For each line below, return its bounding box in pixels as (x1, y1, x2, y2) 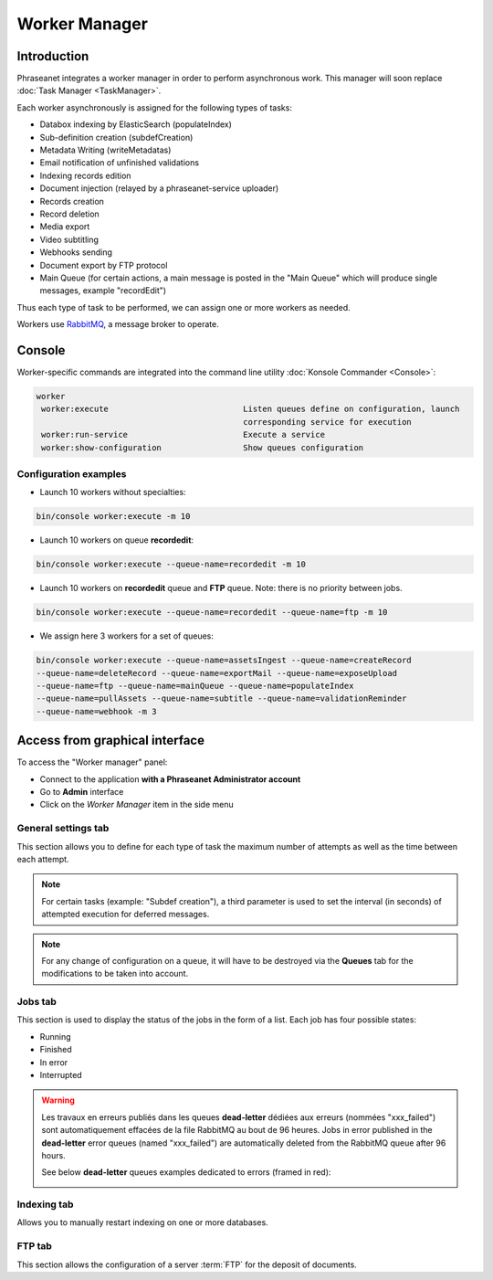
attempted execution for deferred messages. (41, 909, 210, 920)
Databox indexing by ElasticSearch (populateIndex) (39, 119, 233, 130)
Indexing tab (16, 1198, 74, 1211)
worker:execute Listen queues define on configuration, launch (41, 404, 460, 415)
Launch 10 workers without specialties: (39, 487, 186, 498)
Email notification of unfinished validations (39, 157, 200, 168)
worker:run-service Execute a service (41, 429, 326, 440)
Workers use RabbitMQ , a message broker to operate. (16, 319, 219, 330)
